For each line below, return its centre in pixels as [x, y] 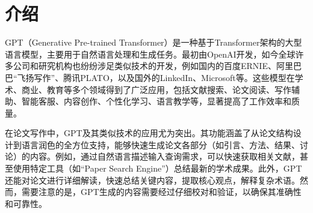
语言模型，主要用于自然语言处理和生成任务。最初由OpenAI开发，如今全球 [150, 54]
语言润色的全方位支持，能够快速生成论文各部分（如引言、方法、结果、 [160, 144]
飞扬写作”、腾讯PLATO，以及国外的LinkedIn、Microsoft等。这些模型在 [156, 77]
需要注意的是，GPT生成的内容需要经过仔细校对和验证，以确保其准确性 [161, 192]
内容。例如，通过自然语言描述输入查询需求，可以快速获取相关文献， [165, 156]
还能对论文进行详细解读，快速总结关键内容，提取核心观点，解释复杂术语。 [152, 180]
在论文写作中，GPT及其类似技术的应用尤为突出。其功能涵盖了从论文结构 [149, 133]
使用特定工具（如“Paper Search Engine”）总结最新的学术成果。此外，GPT [157, 168]
